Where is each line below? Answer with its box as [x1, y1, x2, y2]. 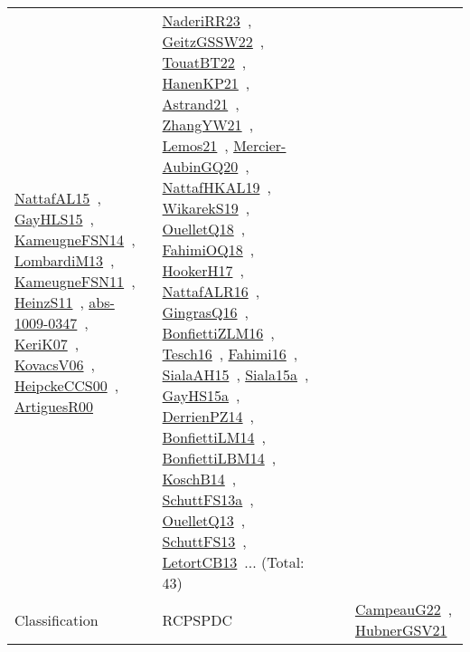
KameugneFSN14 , [14, 228, 136, 250]
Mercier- [233, 135, 287, 156]
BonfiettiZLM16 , [162, 322, 275, 343]
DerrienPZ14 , [162, 406, 255, 427]
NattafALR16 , [162, 281, 260, 302]
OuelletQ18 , [162, 218, 246, 239]
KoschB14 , [162, 468, 237, 489]
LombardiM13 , [14, 249, 115, 271]
